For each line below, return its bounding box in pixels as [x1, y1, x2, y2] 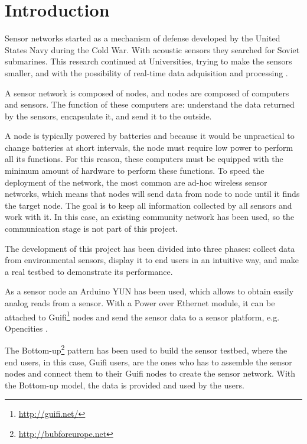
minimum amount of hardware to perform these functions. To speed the [5, 164, 264, 177]
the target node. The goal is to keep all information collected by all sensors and [5, 199, 292, 211]
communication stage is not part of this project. [5, 222, 178, 235]
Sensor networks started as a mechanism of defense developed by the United [5, 32, 280, 44]
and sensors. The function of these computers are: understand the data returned [5, 98, 295, 111]
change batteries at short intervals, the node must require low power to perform [5, 141, 293, 153]
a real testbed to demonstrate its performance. [5, 265, 173, 277]
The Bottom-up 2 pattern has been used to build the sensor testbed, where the [5, 342, 288, 357]
